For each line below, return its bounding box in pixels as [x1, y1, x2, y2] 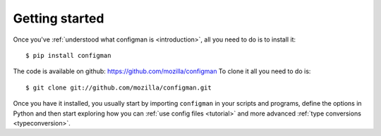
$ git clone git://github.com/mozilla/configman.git [25, 83, 212, 92]
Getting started [13, 11, 104, 26]
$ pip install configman [25, 51, 111, 59]
